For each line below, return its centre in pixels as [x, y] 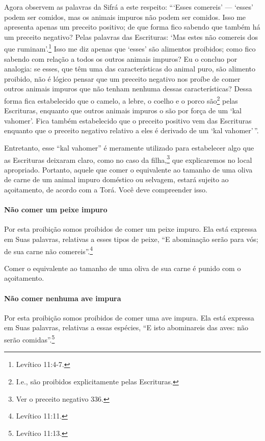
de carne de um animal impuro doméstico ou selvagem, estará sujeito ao [116, 179]
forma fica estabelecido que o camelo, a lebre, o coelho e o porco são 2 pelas [121, 100]
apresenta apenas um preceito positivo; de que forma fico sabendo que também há [132, 27]
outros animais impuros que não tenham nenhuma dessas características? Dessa [128, 89]
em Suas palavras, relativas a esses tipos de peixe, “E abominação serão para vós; [131, 239]
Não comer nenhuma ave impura [63, 298]
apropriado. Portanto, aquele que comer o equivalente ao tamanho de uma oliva [128, 169]
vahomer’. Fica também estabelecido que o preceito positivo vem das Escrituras [128, 120]
